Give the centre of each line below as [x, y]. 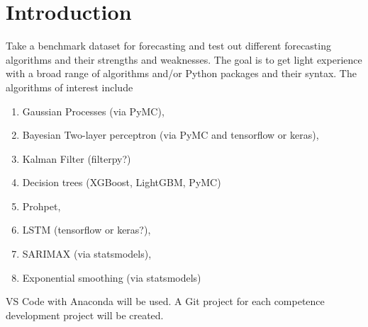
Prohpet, [41, 206]
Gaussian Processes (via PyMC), [93, 111]
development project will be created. [85, 315]
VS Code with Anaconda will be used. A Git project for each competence [165, 301]
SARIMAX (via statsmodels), [87, 254]
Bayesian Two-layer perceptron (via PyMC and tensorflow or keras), [171, 135]
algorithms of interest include [69, 87]
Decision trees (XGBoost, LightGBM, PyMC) [122, 182]
